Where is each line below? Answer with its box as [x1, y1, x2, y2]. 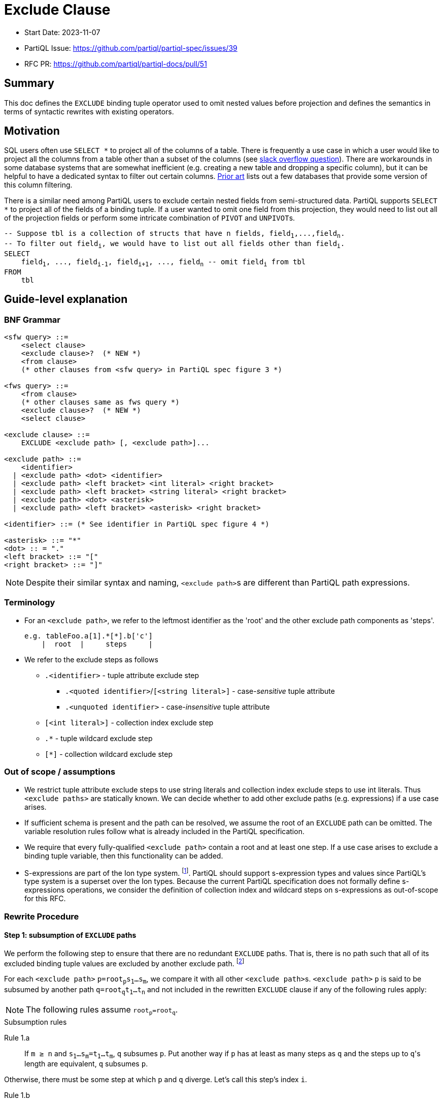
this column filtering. [4, 180, 73, 190]
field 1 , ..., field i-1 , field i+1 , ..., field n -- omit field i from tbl [21, 258, 306, 268]
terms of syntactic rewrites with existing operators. [4, 107, 174, 116]
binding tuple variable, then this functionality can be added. [24, 851, 223, 860]
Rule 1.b [4, 1091, 30, 1100]
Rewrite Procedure [4, 911, 79, 922]
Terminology [4, 597, 55, 608]
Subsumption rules [4, 1017, 67, 1026]
